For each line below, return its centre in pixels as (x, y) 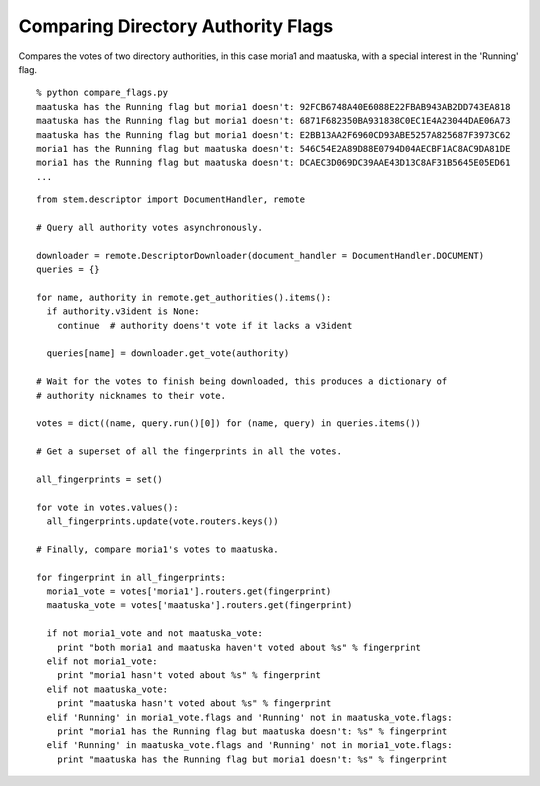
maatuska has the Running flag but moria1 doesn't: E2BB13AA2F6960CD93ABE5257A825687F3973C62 (273, 134)
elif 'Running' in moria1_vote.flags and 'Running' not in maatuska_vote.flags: (249, 717)
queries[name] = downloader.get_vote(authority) (168, 353)
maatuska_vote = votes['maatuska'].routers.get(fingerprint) (199, 605)
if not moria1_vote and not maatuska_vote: (155, 633)
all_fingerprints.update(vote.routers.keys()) (162, 521)
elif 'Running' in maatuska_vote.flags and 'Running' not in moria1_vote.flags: (249, 745)
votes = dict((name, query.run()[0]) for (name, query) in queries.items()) (229, 423)
